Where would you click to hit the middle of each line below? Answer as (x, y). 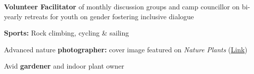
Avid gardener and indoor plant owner (64, 66)
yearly (13, 16)
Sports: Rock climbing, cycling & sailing (67, 33)
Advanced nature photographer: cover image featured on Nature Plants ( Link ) (126, 49)
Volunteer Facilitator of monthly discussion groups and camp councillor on (122, 6)
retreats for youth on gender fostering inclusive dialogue (109, 16)
